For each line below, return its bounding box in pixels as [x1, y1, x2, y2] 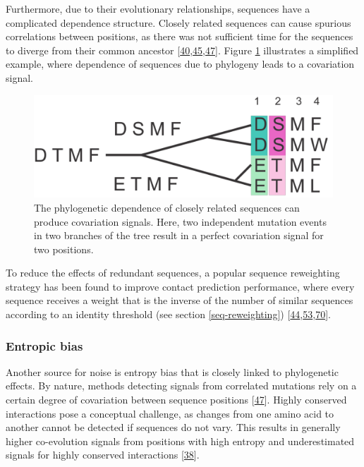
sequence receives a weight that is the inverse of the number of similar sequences [6, 293, 353, 308]
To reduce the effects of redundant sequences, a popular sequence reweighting [6, 265, 340, 280]
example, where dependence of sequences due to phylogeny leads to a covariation [6, 56, 355, 71]
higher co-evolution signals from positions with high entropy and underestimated [6, 433, 355, 448]
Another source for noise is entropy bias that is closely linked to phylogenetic [6, 364, 339, 379]
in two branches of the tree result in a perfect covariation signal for [34, 228, 324, 243]
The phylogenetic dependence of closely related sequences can [34, 200, 300, 214]
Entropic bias [6, 336, 83, 354]
